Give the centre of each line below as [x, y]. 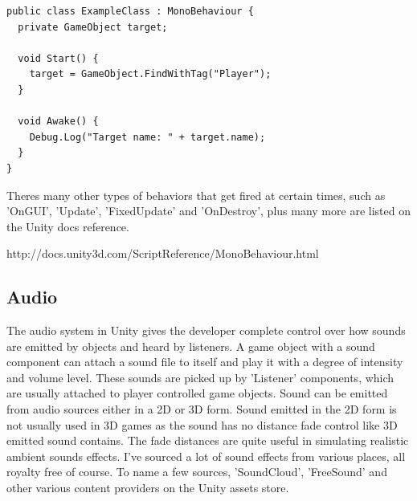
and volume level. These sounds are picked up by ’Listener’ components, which [200, 377]
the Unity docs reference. [68, 226]
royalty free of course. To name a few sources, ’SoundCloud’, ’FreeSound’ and [197, 472]
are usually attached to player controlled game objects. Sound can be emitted [197, 393]
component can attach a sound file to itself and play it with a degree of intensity [205, 362]
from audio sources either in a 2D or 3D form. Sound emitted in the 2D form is [202, 409]
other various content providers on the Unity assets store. [148, 488]
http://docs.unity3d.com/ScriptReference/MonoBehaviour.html [163, 253]
